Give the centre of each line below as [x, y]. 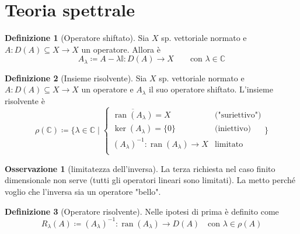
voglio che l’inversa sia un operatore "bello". [83, 192]
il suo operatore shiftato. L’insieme [211, 89]
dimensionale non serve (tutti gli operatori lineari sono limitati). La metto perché [150, 180]
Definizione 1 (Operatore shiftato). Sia [77, 38]
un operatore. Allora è [121, 49]
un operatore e [107, 89]
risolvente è [25, 100]
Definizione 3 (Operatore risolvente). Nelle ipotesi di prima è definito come [142, 211]
